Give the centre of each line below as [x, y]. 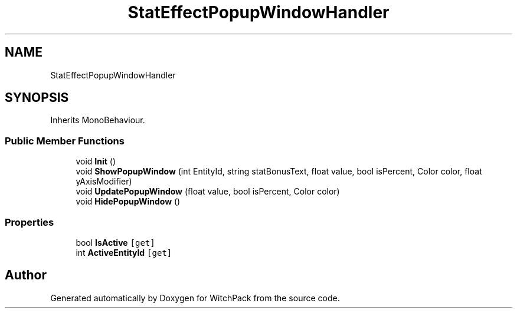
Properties [30, 222]
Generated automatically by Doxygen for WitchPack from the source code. [195, 298]
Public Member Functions [65, 141]
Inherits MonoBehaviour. [98, 120]
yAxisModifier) [104, 182]
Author [26, 275]
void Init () [96, 162]
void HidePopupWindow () [128, 202]
